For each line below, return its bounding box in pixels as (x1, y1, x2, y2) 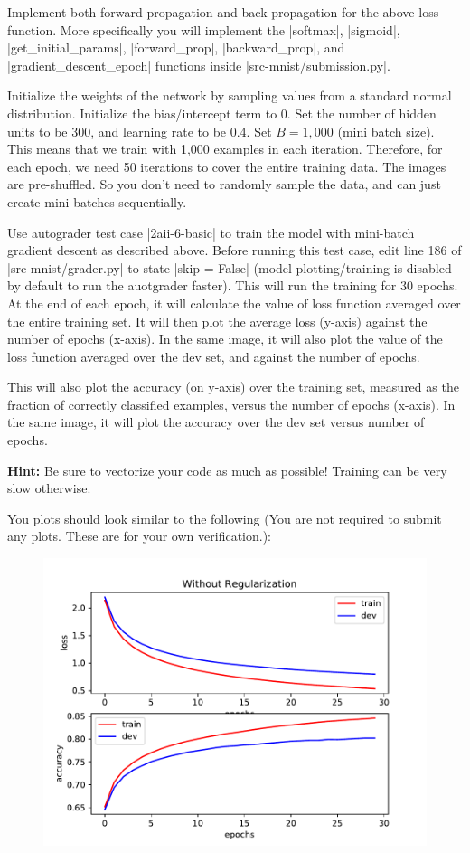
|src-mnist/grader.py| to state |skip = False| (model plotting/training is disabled (7, 258, 452, 277)
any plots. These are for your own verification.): (7, 526, 271, 545)
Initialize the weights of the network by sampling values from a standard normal (7, 86, 452, 105)
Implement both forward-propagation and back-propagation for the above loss (7, 3, 439, 21)
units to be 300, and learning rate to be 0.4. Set (7, 121, 272, 140)
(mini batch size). (337, 121, 435, 140)
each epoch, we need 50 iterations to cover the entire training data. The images (7, 156, 446, 175)
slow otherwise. (7, 479, 91, 498)
